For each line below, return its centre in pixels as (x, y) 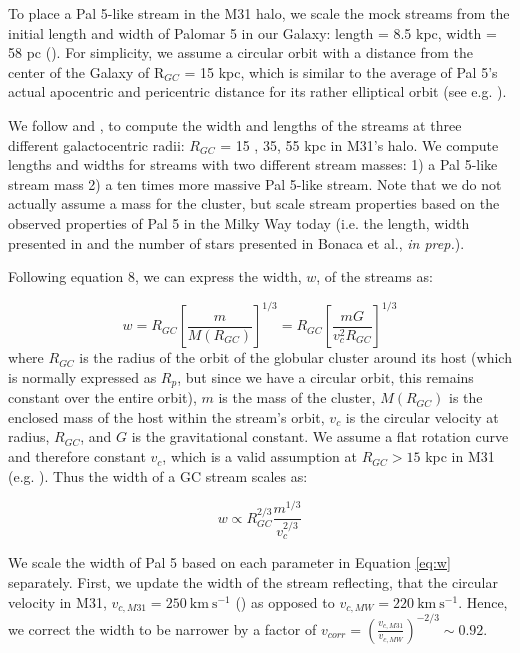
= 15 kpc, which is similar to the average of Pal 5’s (341, 71)
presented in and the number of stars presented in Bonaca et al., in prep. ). (236, 242)
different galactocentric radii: (96, 144)
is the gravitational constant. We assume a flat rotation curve (320, 436)
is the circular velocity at (422, 416)
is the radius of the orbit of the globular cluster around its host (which (295, 357)
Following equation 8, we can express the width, (155, 276)
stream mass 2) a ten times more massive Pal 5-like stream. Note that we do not (255, 183)
